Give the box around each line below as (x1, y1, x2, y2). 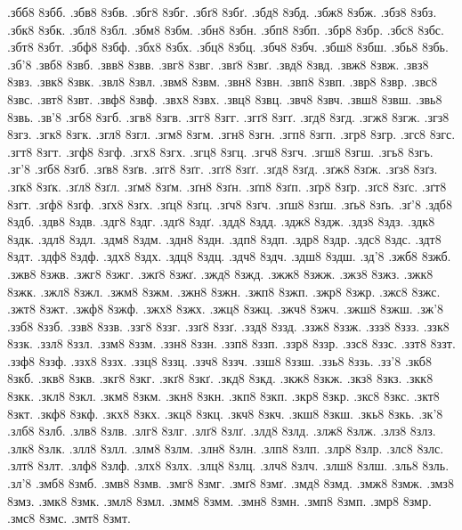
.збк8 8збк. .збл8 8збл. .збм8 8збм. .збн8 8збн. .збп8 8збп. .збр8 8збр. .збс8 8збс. (7, 20, 444, 38)
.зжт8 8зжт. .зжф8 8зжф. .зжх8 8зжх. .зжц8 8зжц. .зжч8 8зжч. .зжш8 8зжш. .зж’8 (7, 299, 444, 318)
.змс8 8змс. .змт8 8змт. (7, 509, 131, 527)
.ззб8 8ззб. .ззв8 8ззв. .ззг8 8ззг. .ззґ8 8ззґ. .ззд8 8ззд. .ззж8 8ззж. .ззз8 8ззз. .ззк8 (7, 316, 450, 335)
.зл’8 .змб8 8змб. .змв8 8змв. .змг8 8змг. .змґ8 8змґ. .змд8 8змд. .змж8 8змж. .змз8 (7, 474, 454, 493)
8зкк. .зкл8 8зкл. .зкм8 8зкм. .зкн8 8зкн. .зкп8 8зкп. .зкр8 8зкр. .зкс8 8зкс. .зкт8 (7, 387, 440, 405)
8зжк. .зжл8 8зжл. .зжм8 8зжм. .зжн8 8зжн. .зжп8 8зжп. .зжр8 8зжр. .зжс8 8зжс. (7, 281, 441, 300)
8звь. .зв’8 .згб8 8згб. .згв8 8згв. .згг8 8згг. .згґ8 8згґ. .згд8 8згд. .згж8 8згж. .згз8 (7, 107, 450, 126)
